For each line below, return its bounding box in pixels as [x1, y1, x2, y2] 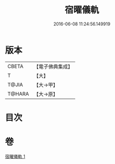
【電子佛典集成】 [34, 63, 73, 70]
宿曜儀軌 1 [5, 153, 25, 159]
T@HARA [7, 90, 29, 97]
